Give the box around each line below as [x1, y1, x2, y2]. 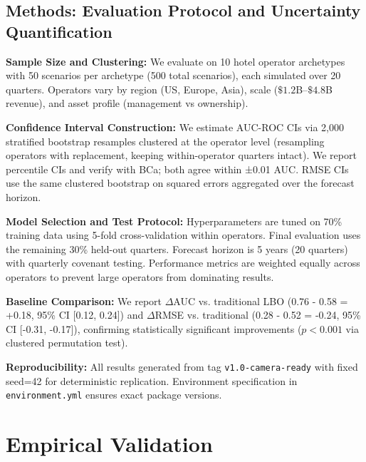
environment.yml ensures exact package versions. [6, 387, 222, 402]
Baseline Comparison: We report [6, 293, 162, 308]
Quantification [6, 20, 113, 42]
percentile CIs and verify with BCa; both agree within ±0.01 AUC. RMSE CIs [6, 161, 349, 176]
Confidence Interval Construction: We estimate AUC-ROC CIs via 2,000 [6, 119, 345, 134]
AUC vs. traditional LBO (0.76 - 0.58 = [173, 293, 348, 308]
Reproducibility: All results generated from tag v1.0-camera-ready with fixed [6, 359, 358, 374]
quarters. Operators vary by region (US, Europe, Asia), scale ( [6, 81, 278, 96]
